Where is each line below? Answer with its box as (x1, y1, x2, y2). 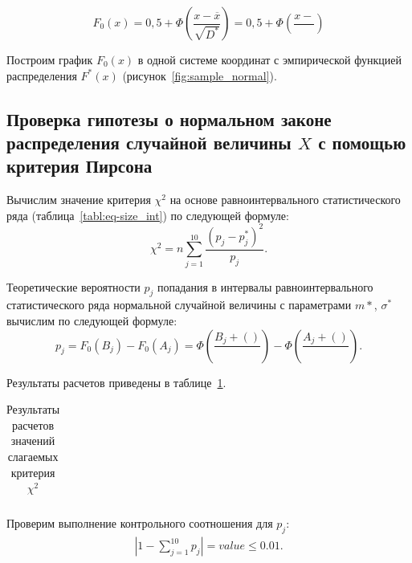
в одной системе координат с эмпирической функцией (137, 51, 402, 67)
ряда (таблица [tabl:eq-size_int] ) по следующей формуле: (6, 206, 289, 223)
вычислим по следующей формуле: (6, 312, 177, 329)
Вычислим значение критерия (6, 191, 151, 208)
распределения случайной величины (6, 129, 292, 154)
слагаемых (7, 447, 59, 464)
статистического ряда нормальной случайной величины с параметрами (6, 296, 352, 313)
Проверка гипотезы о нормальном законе (6, 106, 332, 131)
